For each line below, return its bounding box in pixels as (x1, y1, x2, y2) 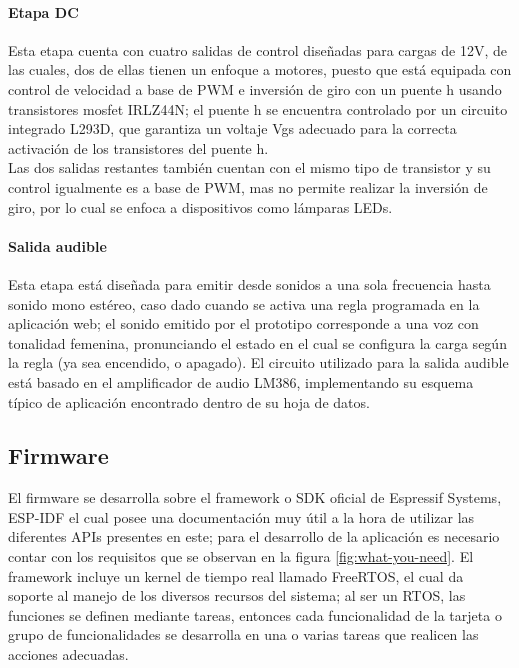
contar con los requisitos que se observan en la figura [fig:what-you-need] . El (8, 546, 474, 567)
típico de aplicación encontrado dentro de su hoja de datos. (8, 391, 370, 412)
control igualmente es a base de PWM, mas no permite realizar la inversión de (8, 176, 488, 197)
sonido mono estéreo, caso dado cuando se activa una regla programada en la (8, 293, 480, 314)
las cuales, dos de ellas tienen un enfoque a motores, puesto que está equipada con (8, 59, 512, 80)
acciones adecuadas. (8, 644, 129, 665)
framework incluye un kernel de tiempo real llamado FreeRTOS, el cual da (8, 565, 464, 586)
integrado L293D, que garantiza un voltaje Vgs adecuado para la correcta (8, 118, 457, 139)
